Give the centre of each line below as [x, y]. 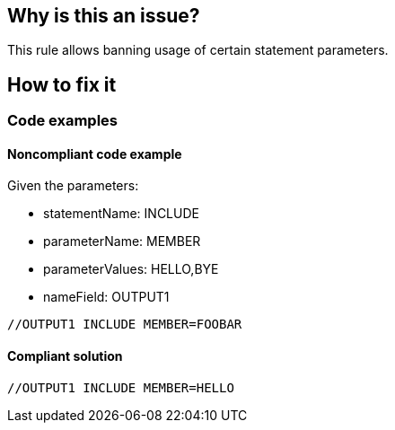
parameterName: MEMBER [122, 241]
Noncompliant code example [95, 154]
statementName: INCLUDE [121, 214]
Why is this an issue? [104, 16]
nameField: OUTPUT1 [106, 297]
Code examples [63, 121]
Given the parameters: [73, 186]
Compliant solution [65, 356]
